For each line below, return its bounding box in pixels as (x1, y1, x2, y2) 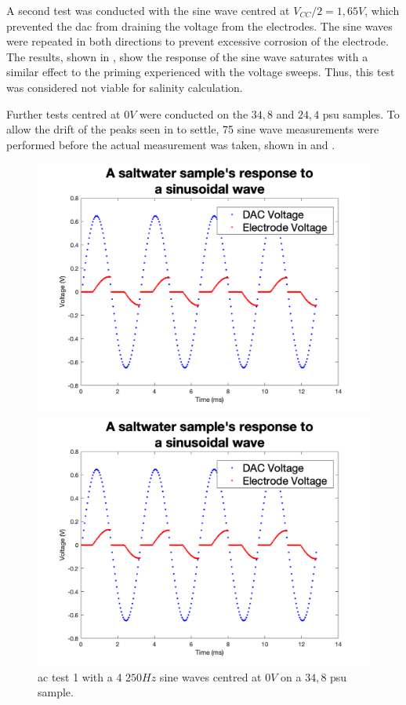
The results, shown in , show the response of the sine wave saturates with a (6, 48, 368, 64)
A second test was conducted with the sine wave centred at (6, 2, 290, 18)
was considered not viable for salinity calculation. (6, 79, 243, 95)
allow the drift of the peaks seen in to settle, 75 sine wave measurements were (6, 121, 379, 137)
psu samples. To (322, 105, 400, 122)
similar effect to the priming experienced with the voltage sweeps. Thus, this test (6, 64, 395, 80)
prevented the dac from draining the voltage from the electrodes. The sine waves (6, 17, 393, 34)
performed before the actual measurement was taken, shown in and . (6, 136, 335, 152)
